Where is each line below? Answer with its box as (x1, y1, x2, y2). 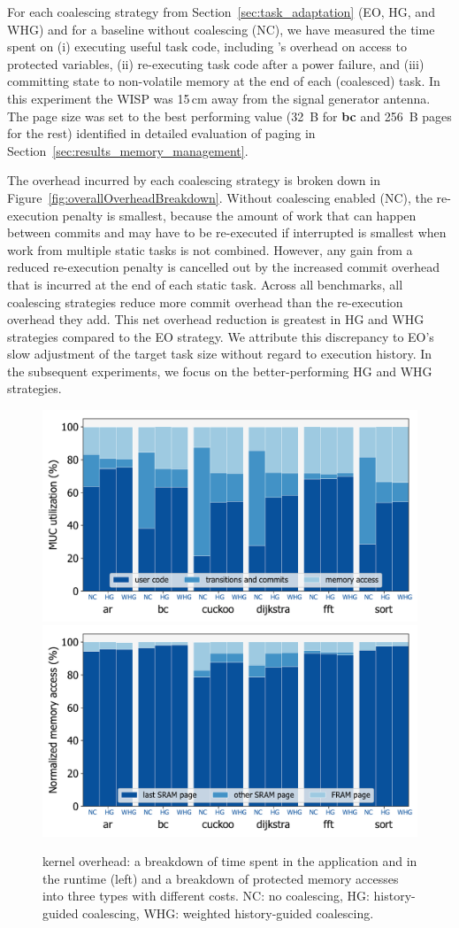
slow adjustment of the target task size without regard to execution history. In (7, 344, 432, 363)
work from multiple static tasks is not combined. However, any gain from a (7, 240, 413, 259)
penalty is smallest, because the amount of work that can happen (62, 205, 417, 224)
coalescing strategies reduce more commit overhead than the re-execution (7, 292, 403, 311)
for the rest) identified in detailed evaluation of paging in (7, 124, 316, 143)
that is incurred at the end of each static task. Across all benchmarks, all (7, 275, 403, 293)
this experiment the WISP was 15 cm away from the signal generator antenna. (7, 89, 431, 107)
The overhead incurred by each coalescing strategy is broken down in (7, 171, 380, 189)
